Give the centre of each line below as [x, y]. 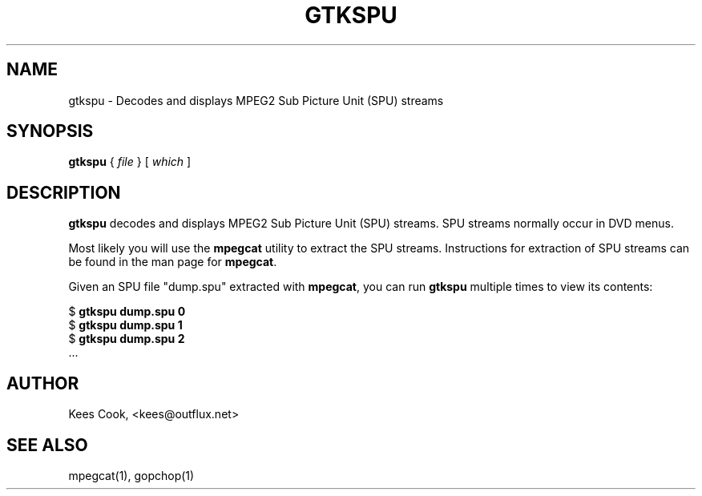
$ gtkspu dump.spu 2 [127, 339]
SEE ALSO [47, 445]
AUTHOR [43, 383]
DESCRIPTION [64, 192]
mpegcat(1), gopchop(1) [131, 475]
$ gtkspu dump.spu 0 [127, 312]
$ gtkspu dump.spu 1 [125, 325]
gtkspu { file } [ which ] [130, 162]
